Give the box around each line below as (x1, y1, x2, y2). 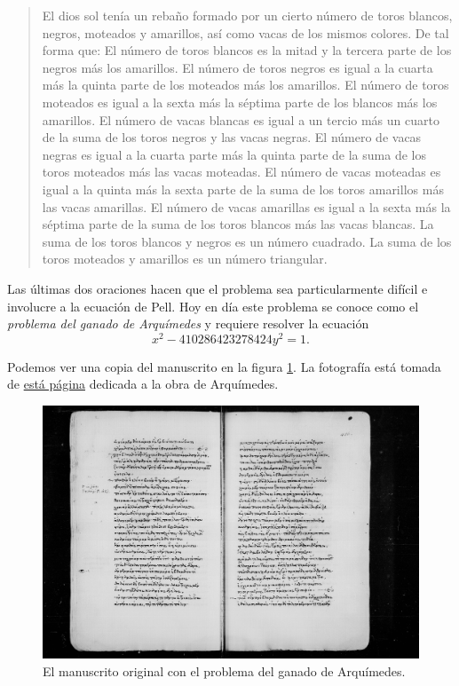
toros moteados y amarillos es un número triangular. (42, 249, 328, 268)
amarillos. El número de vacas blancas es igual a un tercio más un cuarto (42, 110, 439, 129)
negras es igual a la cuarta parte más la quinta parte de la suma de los (42, 145, 426, 163)
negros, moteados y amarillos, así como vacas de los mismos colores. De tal (42, 23, 449, 42)
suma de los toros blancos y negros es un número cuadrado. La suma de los (42, 232, 452, 250)
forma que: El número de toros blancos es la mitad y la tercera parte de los (42, 41, 452, 59)
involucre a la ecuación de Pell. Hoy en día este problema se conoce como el (7, 296, 419, 315)
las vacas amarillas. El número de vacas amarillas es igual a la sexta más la (42, 197, 451, 216)
